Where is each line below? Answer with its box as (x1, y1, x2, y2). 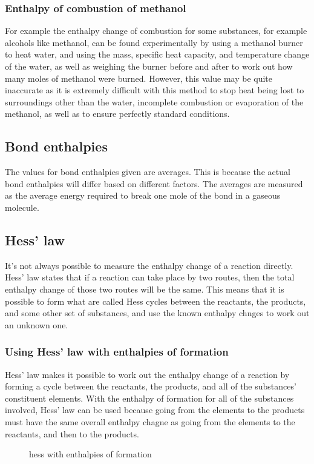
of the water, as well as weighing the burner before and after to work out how (5, 60, 293, 72)
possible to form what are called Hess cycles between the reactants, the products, (5, 294, 306, 307)
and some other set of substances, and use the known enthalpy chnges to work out (5, 307, 310, 319)
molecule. (5, 201, 39, 213)
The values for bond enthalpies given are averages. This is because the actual (5, 165, 290, 178)
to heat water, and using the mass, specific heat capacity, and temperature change (5, 48, 310, 61)
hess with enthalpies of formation (29, 448, 152, 460)
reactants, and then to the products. (5, 427, 139, 440)
